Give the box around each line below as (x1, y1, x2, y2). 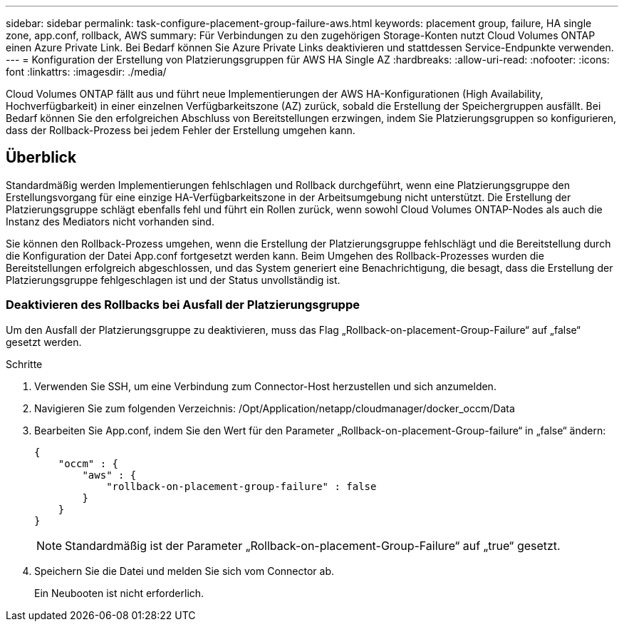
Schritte (6, 357, 43, 370)
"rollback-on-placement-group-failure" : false (106, 480, 377, 492)
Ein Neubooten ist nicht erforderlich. (34, 586, 204, 599)
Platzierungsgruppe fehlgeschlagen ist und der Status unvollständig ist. (6, 273, 340, 286)
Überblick (6, 148, 77, 167)
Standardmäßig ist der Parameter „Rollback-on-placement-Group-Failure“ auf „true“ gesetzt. (65, 538, 561, 553)
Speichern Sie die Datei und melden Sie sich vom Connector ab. (34, 564, 334, 577)
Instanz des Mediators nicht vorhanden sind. (6, 215, 214, 228)
